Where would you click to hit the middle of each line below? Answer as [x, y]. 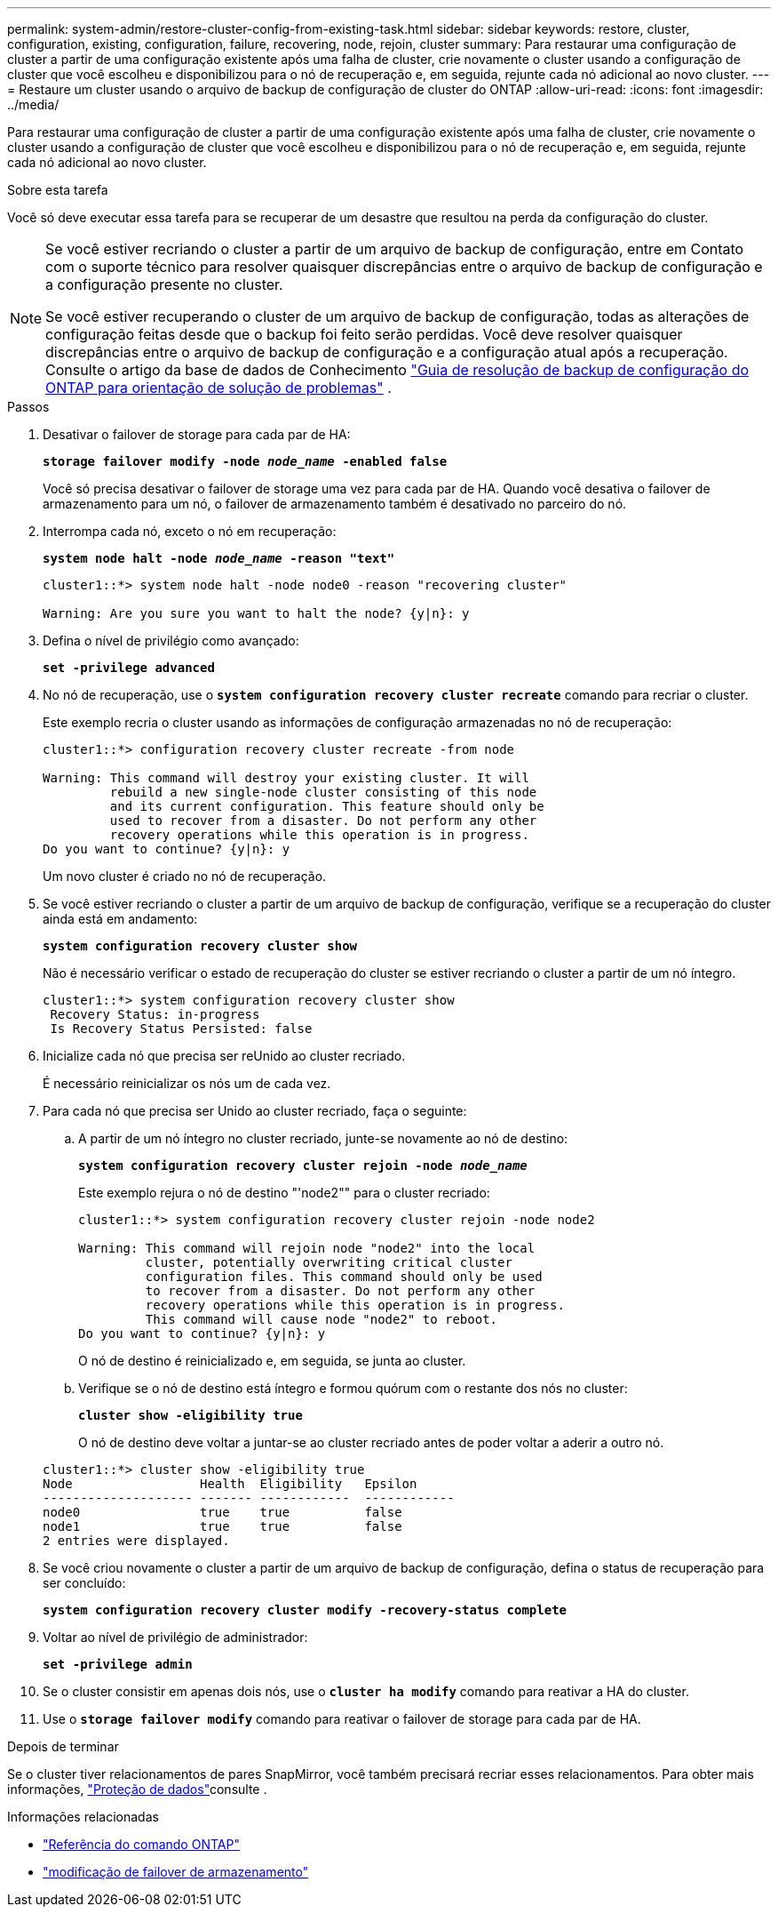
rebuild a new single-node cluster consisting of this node [323, 792]
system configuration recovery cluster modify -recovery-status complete [305, 1610]
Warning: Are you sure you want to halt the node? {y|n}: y [256, 613]
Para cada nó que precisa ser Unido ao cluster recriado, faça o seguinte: [255, 1111]
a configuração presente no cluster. [164, 284]
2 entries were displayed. [136, 1541]
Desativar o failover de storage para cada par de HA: [197, 434]
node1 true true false [222, 1526]
